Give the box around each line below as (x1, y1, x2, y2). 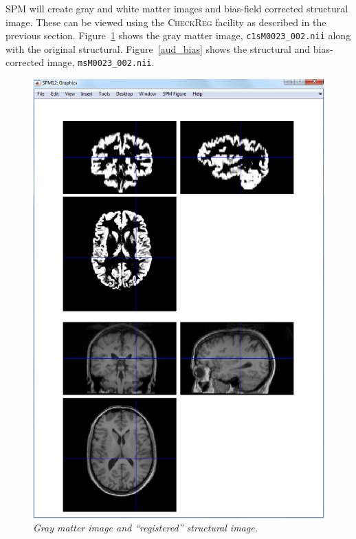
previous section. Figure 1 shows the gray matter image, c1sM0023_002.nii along (5, 28, 351, 43)
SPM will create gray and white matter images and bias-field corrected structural (5, 1, 348, 15)
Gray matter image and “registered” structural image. (33, 520, 258, 535)
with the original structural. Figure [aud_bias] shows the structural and (5, 41, 311, 56)
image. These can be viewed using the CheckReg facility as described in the (5, 14, 326, 29)
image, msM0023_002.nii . (47, 55, 155, 69)
